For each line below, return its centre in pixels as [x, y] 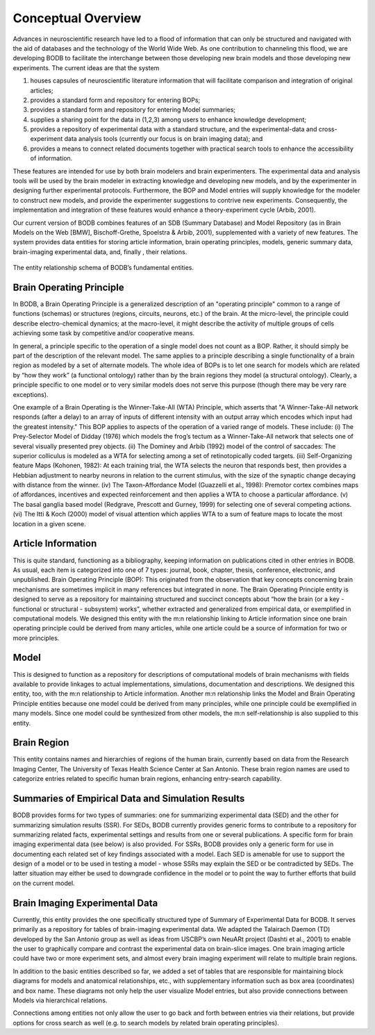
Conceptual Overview [77, 18]
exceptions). [31, 394]
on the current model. [44, 883]
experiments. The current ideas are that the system [86, 68]
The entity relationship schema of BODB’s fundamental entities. [103, 268]
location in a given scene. [49, 523]
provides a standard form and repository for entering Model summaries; [133, 110]
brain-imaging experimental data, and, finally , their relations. [100, 252]
